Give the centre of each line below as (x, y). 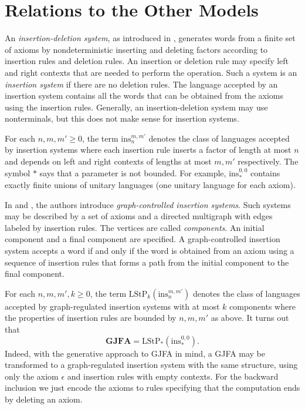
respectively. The (268, 161)
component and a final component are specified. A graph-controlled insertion (143, 239)
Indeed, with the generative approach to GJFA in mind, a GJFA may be (135, 353)
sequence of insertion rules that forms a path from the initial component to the (147, 262)
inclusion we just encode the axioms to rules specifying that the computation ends (152, 388)
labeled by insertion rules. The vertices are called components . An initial (135, 227)
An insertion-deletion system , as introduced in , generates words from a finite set (150, 38)
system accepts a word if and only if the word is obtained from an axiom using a (150, 251)
